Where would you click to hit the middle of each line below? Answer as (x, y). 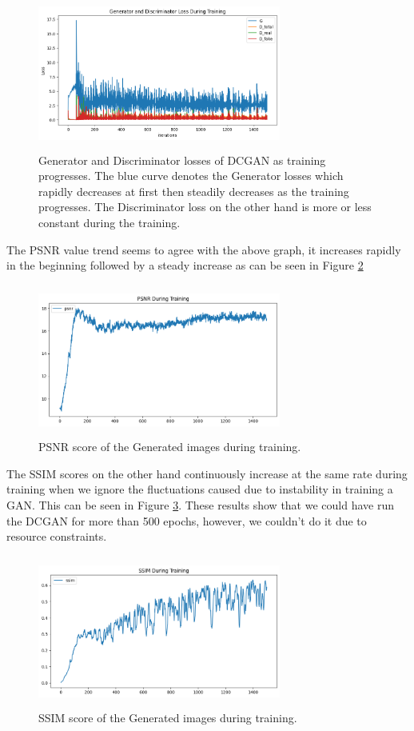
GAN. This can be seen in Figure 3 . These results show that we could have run (200, 505)
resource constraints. (57, 536)
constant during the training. (109, 222)
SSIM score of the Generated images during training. (168, 718)
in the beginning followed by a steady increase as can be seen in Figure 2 (185, 265)
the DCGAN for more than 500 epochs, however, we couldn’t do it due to (187, 520)
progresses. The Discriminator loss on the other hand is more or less (205, 207)
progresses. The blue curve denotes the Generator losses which (191, 176)
